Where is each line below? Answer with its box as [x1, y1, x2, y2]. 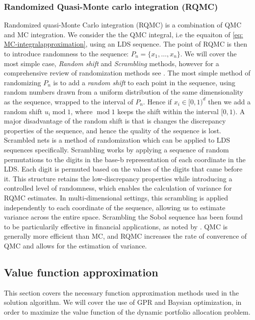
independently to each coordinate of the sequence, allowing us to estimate [4, 202, 226, 212]
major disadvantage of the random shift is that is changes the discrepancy [4, 116, 226, 126]
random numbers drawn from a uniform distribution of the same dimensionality [4, 87, 243, 97]
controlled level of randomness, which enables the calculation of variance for [4, 183, 232, 193]
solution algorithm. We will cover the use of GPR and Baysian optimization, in [4, 297, 242, 307]
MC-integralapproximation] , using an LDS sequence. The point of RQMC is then [4, 39, 247, 49]
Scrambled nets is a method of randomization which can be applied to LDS [4, 135, 230, 145]
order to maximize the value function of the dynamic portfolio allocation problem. [4, 306, 251, 317]
